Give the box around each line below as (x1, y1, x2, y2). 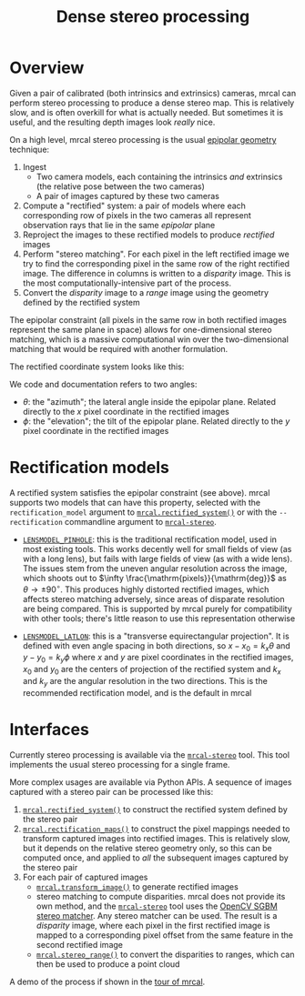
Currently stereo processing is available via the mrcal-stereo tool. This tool (9, 749, 290, 760)
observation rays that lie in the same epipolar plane (22, 219, 216, 230)
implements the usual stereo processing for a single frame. (9, 759, 230, 770)
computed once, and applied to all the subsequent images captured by (22, 852, 289, 863)
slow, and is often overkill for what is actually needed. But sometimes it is (9, 106, 284, 117)
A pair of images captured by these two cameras (36, 190, 220, 201)
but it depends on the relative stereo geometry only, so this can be (22, 842, 272, 853)
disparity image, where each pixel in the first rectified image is (36, 920, 270, 931)
